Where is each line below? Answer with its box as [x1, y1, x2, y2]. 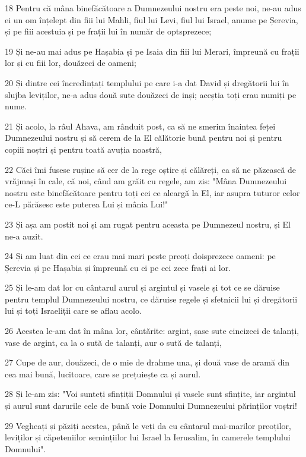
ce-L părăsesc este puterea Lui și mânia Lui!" [5, 198, 168, 210]
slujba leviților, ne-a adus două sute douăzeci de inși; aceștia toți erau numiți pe [5, 88, 297, 100]
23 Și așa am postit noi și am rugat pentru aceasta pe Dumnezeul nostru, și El [5, 218, 291, 230]
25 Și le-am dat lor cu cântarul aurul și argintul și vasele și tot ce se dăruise [5, 281, 280, 294]
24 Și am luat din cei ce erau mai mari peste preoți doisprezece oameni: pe [5, 250, 276, 262]
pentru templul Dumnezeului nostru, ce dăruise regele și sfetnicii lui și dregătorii [5, 292, 298, 305]
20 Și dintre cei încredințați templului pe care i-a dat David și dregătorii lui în [5, 76, 289, 89]
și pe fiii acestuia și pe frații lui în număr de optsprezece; [5, 25, 212, 37]
